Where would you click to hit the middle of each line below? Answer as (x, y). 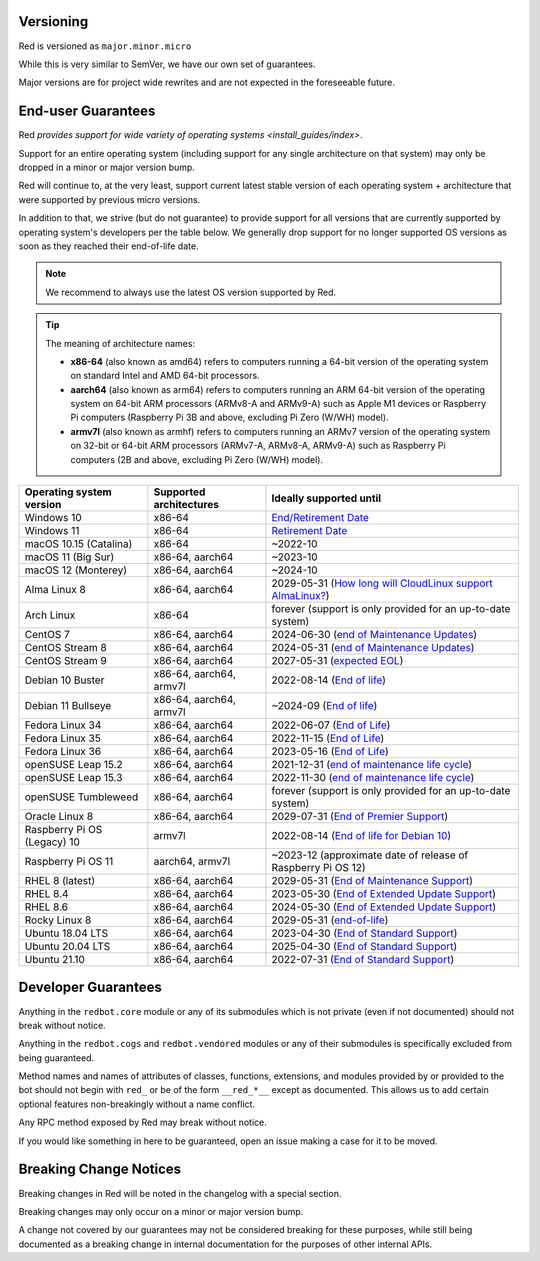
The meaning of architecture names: (120, 343)
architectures (186, 505)
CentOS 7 (47, 635)
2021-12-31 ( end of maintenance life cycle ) (372, 765)
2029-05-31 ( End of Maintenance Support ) (372, 881)
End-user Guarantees (87, 111)
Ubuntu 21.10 (54, 960)
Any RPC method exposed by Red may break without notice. (142, 1122)
